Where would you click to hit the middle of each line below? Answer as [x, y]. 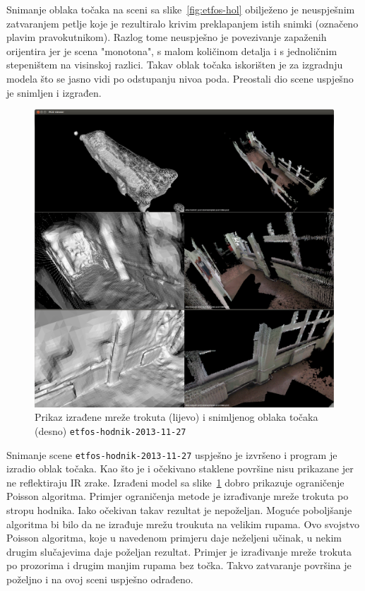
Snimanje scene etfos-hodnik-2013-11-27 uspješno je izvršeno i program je [172, 454]
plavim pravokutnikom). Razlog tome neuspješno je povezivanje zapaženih [167, 37]
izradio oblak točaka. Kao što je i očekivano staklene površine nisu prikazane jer [180, 468]
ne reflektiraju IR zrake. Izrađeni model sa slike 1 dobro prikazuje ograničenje [175, 482]
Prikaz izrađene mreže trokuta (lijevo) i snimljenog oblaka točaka [176, 417]
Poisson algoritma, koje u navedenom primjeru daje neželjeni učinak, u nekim [174, 538]
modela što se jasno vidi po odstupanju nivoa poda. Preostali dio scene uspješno [180, 78]
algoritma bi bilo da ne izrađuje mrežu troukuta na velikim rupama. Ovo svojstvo [183, 524]
